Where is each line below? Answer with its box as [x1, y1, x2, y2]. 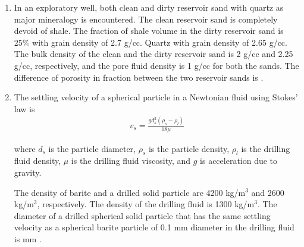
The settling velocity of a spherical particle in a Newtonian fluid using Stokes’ [14, 91, 298, 103]
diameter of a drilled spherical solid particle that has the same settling [14, 209, 271, 221]
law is [14, 102, 35, 115]
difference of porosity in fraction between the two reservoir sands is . [14, 71, 264, 83]
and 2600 [251, 186, 284, 198]
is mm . [14, 232, 42, 245]
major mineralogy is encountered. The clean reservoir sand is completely [14, 12, 278, 25]
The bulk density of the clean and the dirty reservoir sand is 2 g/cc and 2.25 [14, 47, 293, 60]
